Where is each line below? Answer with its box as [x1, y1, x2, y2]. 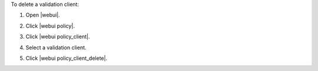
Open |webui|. [25, 12, 60, 19]
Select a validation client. [25, 44, 87, 51]
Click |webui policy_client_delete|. [25, 55, 108, 62]
